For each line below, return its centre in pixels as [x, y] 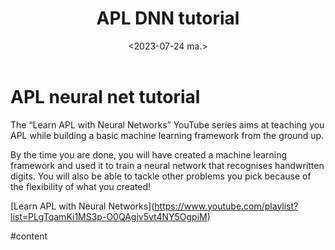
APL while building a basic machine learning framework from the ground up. [167, 135]
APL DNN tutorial [168, 18]
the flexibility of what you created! [81, 186]
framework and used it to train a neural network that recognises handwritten [167, 165]
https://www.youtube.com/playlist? [226, 206]
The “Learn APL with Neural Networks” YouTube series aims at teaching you [167, 124]
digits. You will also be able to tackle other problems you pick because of [161, 176]
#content [29, 236]
